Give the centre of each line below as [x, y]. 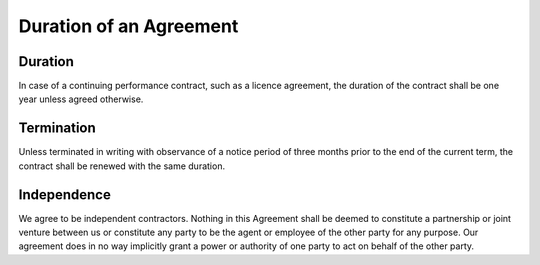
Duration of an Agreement [128, 26]
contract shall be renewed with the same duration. [121, 166]
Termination [57, 128]
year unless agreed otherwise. [81, 99]
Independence [65, 194]
